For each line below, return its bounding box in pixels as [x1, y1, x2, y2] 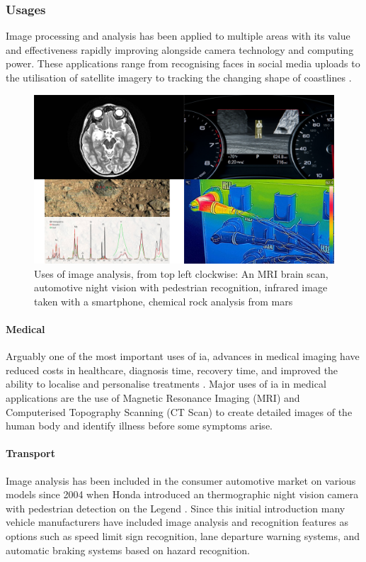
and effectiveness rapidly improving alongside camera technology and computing [6, 42, 354, 57]
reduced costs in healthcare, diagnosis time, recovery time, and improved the [6, 362, 338, 377]
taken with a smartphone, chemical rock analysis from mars [34, 293, 293, 308]
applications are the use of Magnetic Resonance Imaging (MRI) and [6, 390, 300, 405]
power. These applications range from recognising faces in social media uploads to [6, 56, 360, 71]
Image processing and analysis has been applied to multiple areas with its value [6, 28, 350, 43]
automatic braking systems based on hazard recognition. [6, 542, 250, 557]
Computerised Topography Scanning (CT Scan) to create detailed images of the [6, 404, 353, 419]
